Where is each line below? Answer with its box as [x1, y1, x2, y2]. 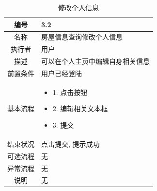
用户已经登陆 [41, 68, 82, 78]
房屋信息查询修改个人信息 [41, 32, 123, 42]
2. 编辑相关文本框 [52, 103, 108, 114]
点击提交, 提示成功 [41, 138, 100, 149]
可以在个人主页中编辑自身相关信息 [41, 56, 150, 66]
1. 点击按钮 [52, 87, 88, 97]
